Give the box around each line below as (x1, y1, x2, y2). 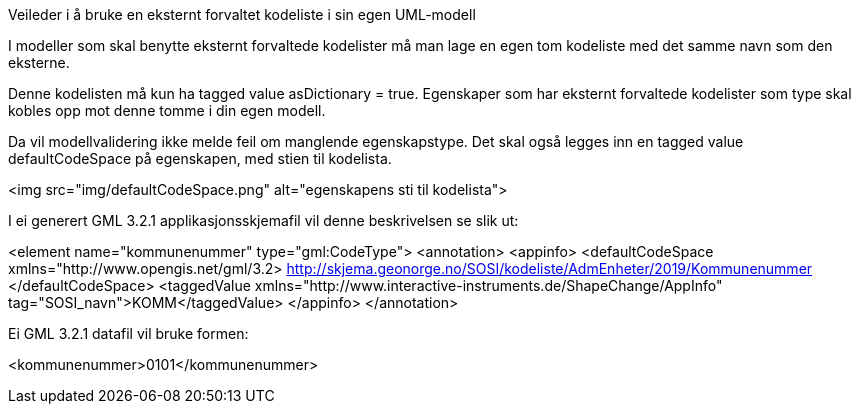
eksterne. (8, 54, 70, 71)
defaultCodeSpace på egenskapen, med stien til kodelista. (8, 150, 392, 167)
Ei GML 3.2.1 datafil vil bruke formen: (8, 325, 249, 342)
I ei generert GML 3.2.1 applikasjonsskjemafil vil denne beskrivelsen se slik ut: (8, 212, 519, 229)
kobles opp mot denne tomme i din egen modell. (8, 102, 326, 119)
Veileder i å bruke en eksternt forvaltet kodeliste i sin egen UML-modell (8, 6, 476, 23)
